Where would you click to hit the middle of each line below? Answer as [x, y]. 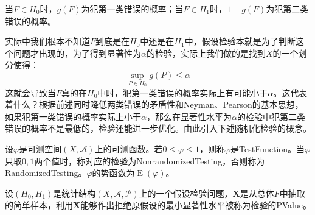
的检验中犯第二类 [271, 116]
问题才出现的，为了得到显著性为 [77, 53]
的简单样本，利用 [39, 205]
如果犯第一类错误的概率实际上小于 [73, 116]
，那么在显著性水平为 [189, 116]
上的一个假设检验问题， [186, 193]
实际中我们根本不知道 [47, 41]
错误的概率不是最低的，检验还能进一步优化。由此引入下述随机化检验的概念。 [158, 128]
